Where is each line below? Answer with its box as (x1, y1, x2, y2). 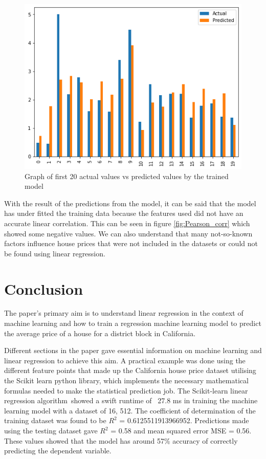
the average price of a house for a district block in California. (4, 327, 196, 338)
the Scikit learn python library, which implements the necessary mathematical (4, 375, 249, 386)
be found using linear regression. (4, 248, 105, 258)
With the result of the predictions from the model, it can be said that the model (4, 198, 256, 208)
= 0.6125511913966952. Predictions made (119, 415, 249, 426)
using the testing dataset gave (4, 425, 98, 436)
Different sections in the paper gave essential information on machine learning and (4, 345, 262, 356)
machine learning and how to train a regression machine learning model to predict (4, 318, 261, 329)
